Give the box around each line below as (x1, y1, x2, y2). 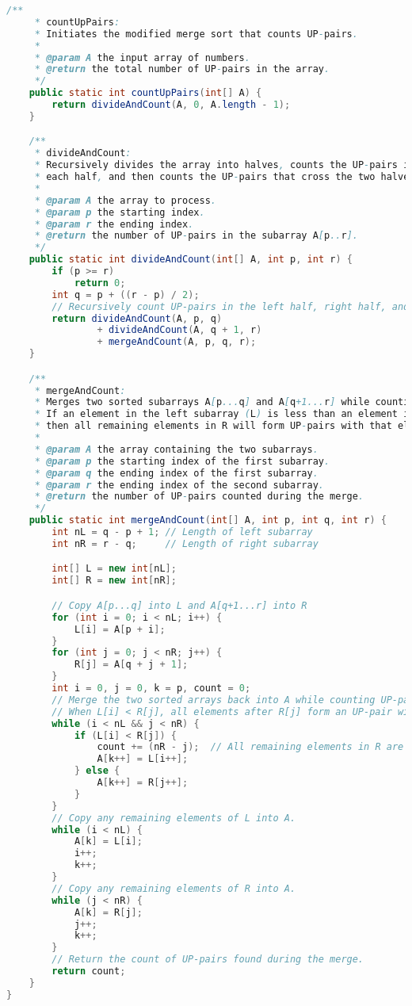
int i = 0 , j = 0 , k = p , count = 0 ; (51, 683, 251, 694)
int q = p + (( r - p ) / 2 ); (51, 289, 200, 300)
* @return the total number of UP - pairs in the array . (34, 63, 330, 75)
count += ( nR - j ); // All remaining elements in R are (97, 741, 404, 753)
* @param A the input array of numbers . (34, 52, 250, 63)
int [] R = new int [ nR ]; (51, 575, 177, 587)
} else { (74, 765, 120, 777)
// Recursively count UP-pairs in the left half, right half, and (51, 300, 410, 312)
